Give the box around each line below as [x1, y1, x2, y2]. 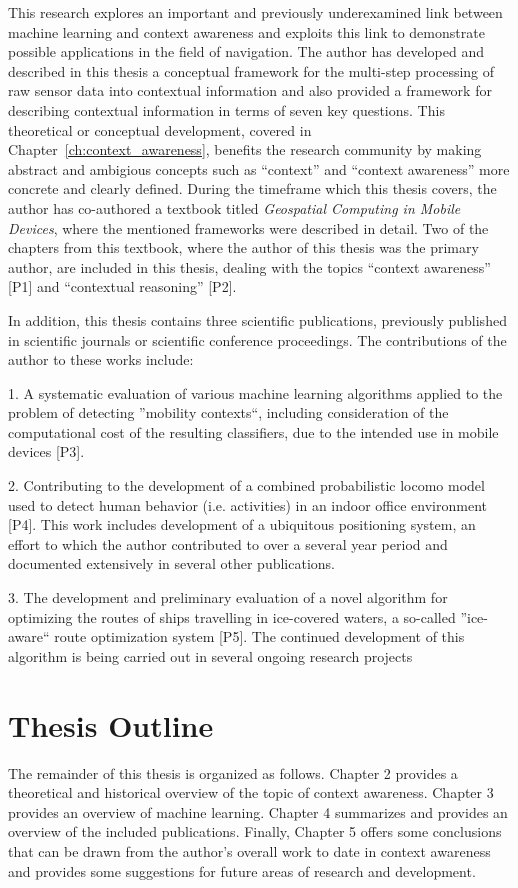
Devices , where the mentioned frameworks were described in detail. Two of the [8, 217, 489, 238]
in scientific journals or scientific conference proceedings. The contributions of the [8, 329, 507, 350]
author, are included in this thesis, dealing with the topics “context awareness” [8, 256, 491, 277]
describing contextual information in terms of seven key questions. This [8, 99, 445, 120]
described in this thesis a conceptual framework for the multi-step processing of [8, 60, 495, 81]
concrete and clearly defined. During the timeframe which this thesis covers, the [8, 178, 497, 199]
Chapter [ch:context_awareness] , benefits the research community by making [8, 139, 482, 160]
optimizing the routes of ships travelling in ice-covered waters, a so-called [8, 606, 456, 627]
